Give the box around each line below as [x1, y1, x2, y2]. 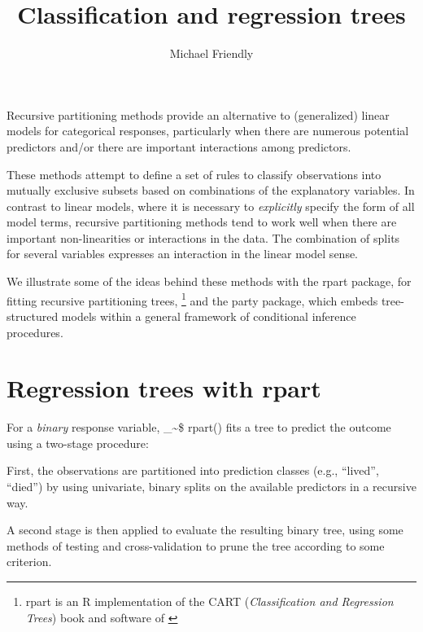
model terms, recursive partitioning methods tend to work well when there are [7, 213, 397, 230]
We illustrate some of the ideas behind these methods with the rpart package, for [7, 273, 412, 290]
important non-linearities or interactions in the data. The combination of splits [7, 229, 400, 246]
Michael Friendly [169, 45, 254, 62]
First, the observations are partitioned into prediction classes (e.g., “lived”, [7, 462, 379, 479]
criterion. [7, 553, 52, 570]
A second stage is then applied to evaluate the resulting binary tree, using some [7, 521, 403, 538]
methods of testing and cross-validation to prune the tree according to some [7, 537, 385, 554]
